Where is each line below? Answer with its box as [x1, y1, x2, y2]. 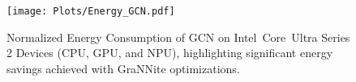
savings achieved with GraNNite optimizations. [6, 59, 240, 76]
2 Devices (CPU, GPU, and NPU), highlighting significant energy [6, 44, 333, 61]
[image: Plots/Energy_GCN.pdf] [6, 6, 175, 17]
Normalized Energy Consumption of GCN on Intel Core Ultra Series [6, 28, 350, 45]
